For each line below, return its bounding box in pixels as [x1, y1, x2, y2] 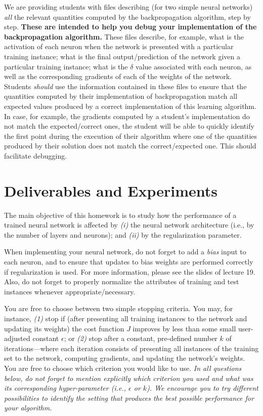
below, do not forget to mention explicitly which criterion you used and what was [4, 372, 253, 383]
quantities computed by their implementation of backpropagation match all [4, 91, 238, 101]
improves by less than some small [133, 323, 236, 333]
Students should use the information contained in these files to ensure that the [4, 81, 247, 91]
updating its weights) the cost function [4, 323, 124, 333]
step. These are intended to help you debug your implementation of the [4, 21, 257, 32]
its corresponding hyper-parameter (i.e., [4, 383, 126, 393]
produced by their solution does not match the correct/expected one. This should [4, 140, 256, 151]
